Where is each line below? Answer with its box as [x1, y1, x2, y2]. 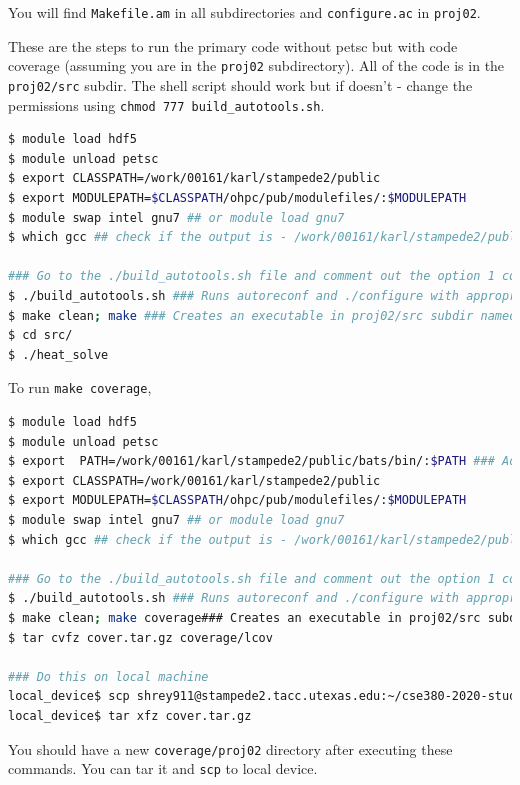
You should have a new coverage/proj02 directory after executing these [8, 738, 453, 759]
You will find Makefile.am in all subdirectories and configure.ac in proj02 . [8, 2, 481, 22]
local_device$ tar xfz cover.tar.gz [8, 708, 252, 723]
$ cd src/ [8, 328, 73, 343]
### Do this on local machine [8, 669, 209, 684]
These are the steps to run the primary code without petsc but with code [8, 35, 458, 56]
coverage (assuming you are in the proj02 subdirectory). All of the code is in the [8, 55, 505, 76]
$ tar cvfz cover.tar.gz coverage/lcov [8, 630, 273, 645]
